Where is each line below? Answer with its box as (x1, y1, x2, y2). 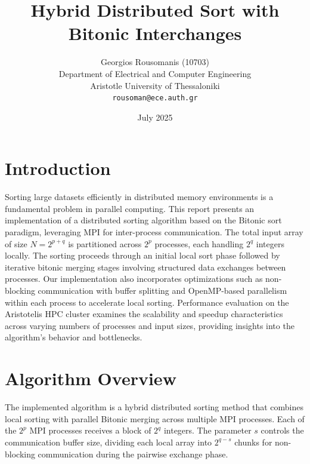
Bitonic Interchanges (68, 21, 242, 45)
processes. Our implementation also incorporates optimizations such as (5, 272, 263, 285)
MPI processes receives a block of (29, 424, 151, 437)
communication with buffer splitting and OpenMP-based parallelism (38, 284, 287, 297)
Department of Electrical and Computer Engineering (58, 67, 252, 79)
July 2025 (137, 110, 173, 123)
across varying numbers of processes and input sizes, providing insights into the (5, 319, 294, 331)
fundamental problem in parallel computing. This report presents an (5, 202, 255, 214)
